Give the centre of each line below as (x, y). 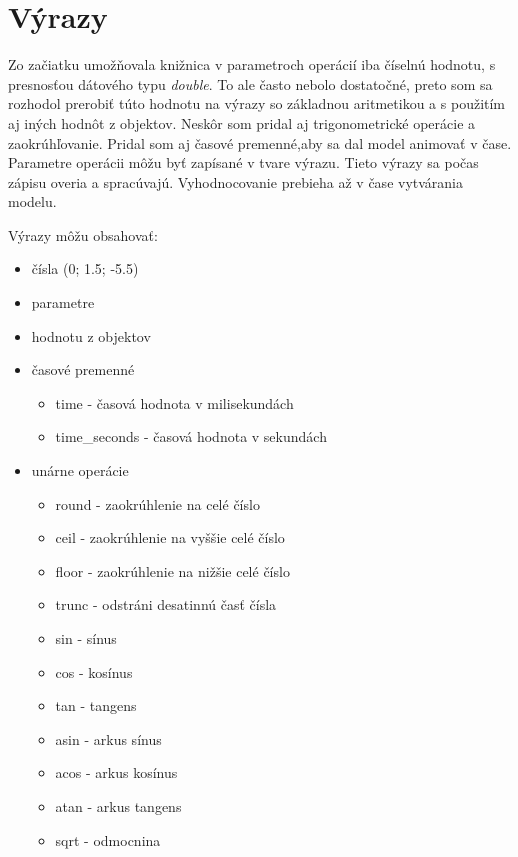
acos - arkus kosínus (116, 772)
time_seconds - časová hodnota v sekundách (191, 436)
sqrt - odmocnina (108, 839)
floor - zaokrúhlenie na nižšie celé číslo (172, 570)
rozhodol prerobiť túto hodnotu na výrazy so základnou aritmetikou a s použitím (257, 103)
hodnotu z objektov (91, 335)
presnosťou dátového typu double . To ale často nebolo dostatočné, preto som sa (250, 83)
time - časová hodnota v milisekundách (174, 402)
